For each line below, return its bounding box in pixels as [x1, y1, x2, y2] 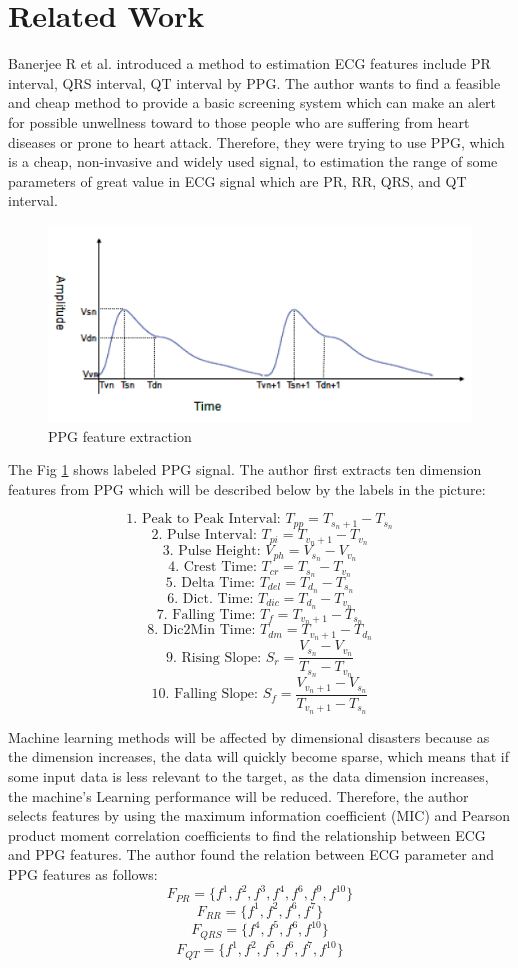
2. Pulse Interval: [151, 528, 257, 543]
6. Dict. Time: [167, 591, 254, 606]
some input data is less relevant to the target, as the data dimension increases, [8, 766, 489, 787]
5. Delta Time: [165, 575, 256, 590]
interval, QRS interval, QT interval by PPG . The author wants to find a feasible [8, 72, 501, 93]
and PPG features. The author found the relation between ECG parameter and [8, 844, 495, 865]
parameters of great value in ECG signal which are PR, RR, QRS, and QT [8, 170, 467, 191]
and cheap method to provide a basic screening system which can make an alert [8, 92, 497, 113]
